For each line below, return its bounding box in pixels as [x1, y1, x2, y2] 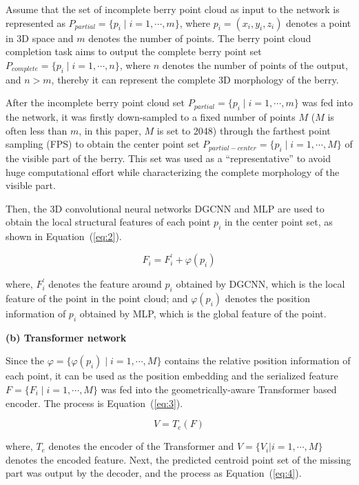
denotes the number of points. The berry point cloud [88, 30, 311, 45]
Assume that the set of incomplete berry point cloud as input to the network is [6, 2, 340, 16]
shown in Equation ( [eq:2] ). [6, 229, 122, 244]
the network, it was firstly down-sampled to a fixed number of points [6, 109, 296, 123]
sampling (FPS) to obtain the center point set [6, 137, 200, 151]
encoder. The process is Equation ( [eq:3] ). [6, 395, 183, 410]
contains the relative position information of [165, 353, 351, 368]
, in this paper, [79, 123, 141, 137]
